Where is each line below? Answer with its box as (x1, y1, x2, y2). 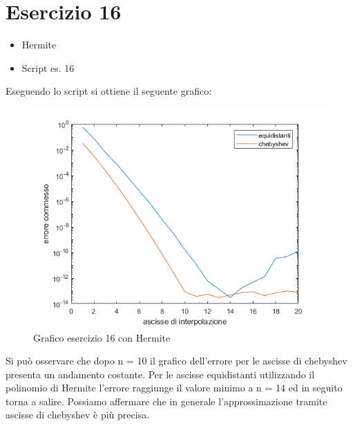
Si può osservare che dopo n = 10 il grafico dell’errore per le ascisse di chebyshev (6, 353, 347, 368)
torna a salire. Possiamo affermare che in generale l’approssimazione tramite (6, 393, 327, 408)
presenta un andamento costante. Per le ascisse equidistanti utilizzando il (6, 367, 315, 381)
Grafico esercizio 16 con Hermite (33, 330, 171, 344)
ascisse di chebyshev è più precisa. (6, 407, 150, 422)
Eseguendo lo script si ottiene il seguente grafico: (6, 84, 212, 98)
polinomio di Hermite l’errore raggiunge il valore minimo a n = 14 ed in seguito (6, 380, 343, 395)
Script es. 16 (21, 60, 75, 75)
